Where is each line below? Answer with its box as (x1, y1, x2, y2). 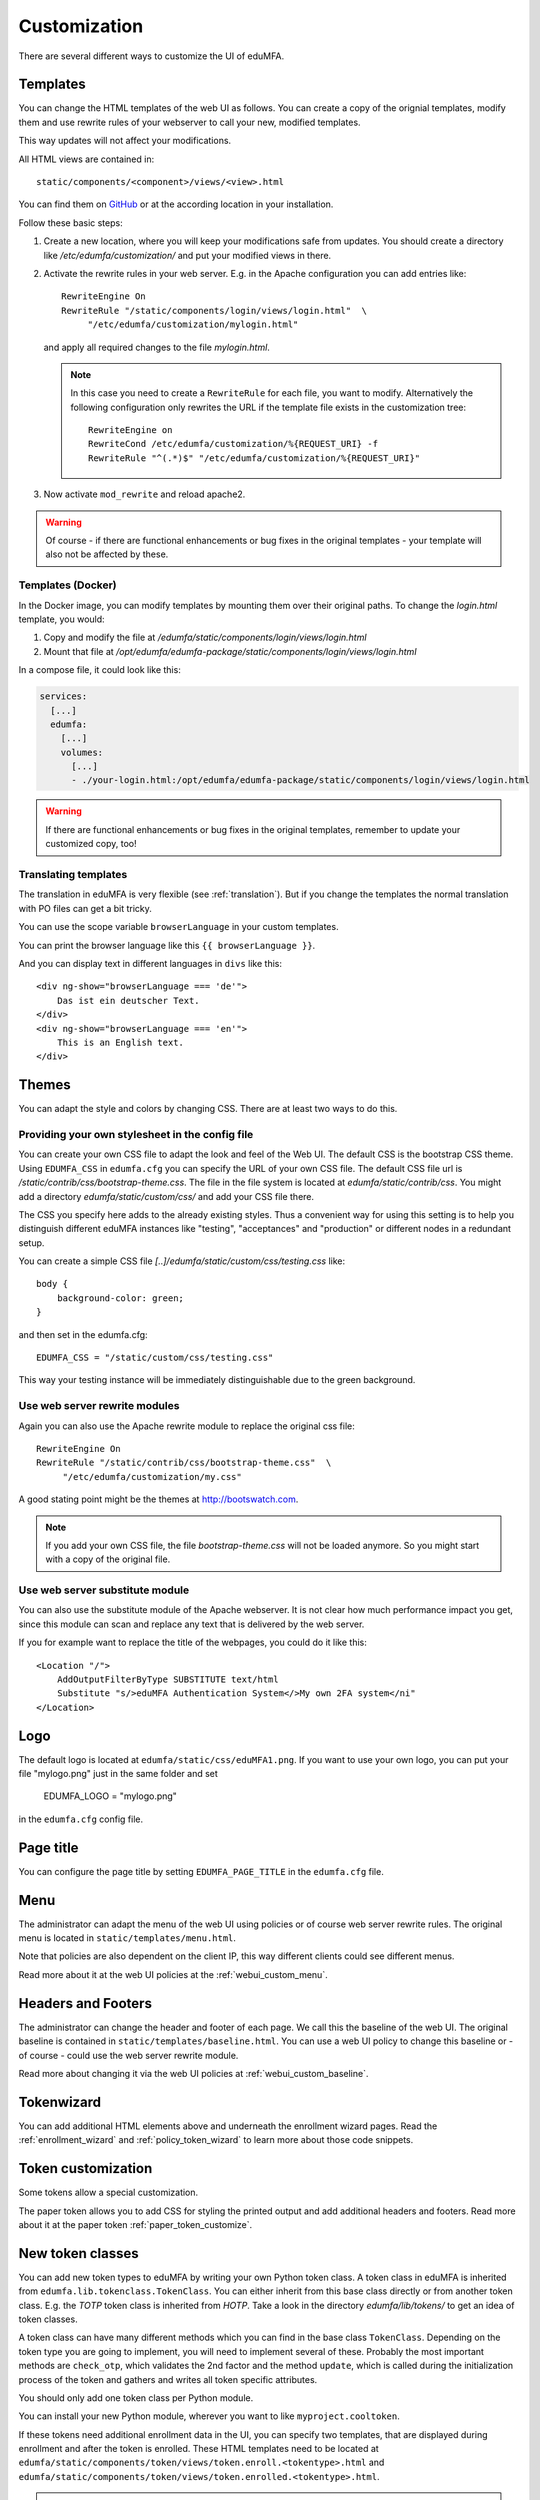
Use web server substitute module (18, 1583, 190, 1597)
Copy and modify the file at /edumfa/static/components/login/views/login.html (43, 631, 367, 644)
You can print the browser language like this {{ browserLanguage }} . (18, 939, 316, 951)
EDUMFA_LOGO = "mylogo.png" (43, 1790, 177, 1802)
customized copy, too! (45, 838, 137, 850)
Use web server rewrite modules (18, 1399, 180, 1413)
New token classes (18, 2245, 139, 2262)
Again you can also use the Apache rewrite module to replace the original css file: (18, 1420, 355, 1432)
